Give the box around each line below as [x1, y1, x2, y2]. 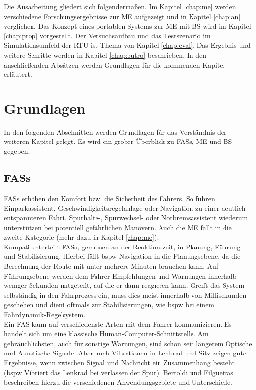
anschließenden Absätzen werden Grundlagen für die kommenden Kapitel [4, 59, 225, 70]
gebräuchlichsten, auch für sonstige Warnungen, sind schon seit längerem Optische [4, 338, 252, 348]
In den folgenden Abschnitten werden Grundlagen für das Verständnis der [4, 126, 227, 137]
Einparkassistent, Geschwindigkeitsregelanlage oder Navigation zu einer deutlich [4, 203, 246, 213]
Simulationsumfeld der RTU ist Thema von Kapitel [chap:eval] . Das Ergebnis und [4, 40, 251, 50]
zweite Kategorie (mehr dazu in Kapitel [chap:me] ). [4, 232, 159, 242]
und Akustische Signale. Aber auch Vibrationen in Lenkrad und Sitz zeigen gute [4, 348, 247, 358]
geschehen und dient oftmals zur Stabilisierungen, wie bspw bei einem [4, 299, 215, 310]
